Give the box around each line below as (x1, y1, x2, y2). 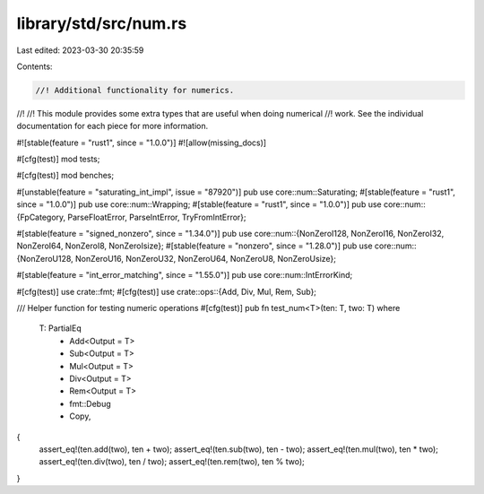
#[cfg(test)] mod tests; (16, 153, 100, 165)
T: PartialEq (39, 323, 82, 334)
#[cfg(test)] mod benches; (16, 170, 115, 181)
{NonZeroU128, (16, 253, 73, 264)
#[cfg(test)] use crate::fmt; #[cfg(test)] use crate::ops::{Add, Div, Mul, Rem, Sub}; (16, 286, 317, 297)
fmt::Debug (69, 398, 111, 409)
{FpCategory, (16, 212, 66, 222)
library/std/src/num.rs (16, 13, 187, 33)
